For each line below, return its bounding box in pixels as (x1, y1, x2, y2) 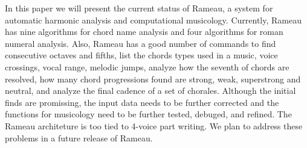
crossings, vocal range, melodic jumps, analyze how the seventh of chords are (5, 60, 289, 73)
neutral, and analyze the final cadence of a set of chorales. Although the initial (5, 84, 296, 97)
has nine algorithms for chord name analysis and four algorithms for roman (5, 25, 283, 38)
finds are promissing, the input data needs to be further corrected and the (5, 96, 279, 108)
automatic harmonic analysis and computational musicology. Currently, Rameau (5, 13, 302, 26)
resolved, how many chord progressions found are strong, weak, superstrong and (5, 72, 301, 85)
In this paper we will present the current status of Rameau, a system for (5, 2, 273, 14)
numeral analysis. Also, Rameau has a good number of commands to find (5, 37, 276, 49)
